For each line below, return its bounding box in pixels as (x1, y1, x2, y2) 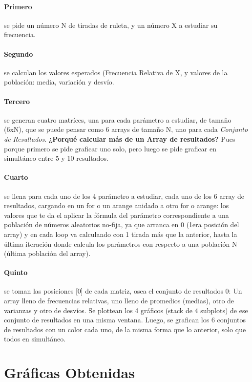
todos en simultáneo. (4, 334, 66, 344)
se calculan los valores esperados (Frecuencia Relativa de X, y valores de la (4, 67, 228, 77)
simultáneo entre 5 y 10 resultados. (4, 153, 108, 163)
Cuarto (4, 172, 28, 182)
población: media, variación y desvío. (4, 77, 114, 87)
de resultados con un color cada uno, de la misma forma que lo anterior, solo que (4, 324, 246, 334)
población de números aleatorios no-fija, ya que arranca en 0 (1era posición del (4, 219, 239, 230)
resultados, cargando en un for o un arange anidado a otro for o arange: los (4, 200, 229, 211)
